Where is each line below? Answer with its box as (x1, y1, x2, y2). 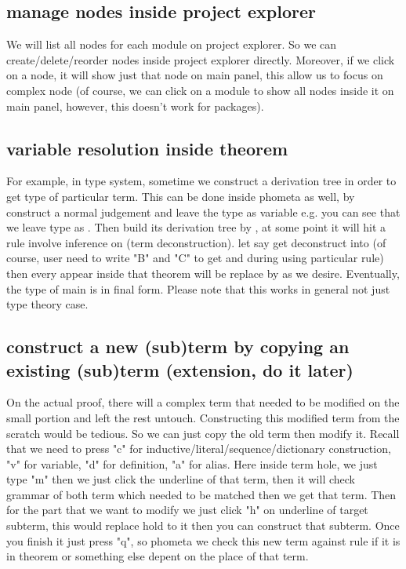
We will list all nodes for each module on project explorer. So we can (6, 36, 337, 53)
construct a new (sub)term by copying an (6, 334, 350, 359)
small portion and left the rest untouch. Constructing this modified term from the (6, 409, 400, 425)
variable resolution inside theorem (6, 136, 288, 160)
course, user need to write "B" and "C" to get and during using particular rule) (6, 250, 384, 266)
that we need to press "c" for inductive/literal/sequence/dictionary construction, (6, 440, 391, 457)
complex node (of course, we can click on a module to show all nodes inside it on (6, 82, 394, 98)
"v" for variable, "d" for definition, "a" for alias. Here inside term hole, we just (6, 455, 378, 472)
